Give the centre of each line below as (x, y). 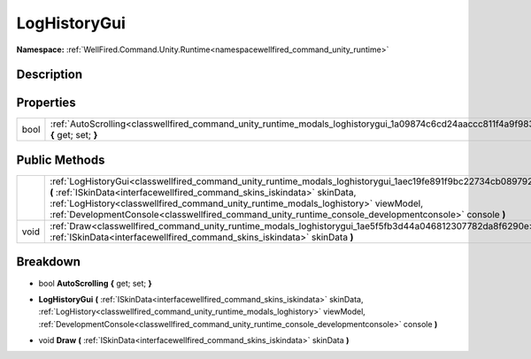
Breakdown (49, 262)
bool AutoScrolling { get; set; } (95, 283)
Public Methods (61, 160)
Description (50, 75)
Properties (46, 103)
